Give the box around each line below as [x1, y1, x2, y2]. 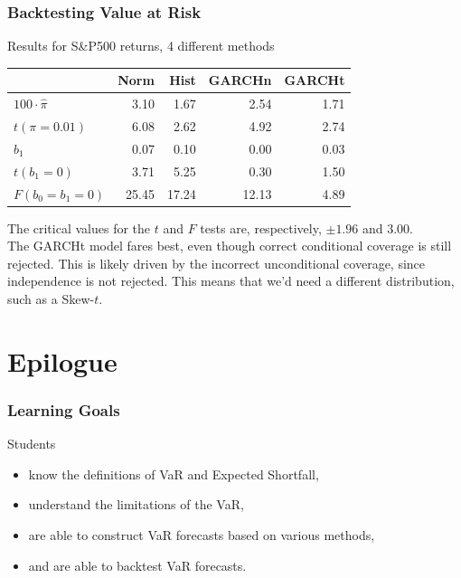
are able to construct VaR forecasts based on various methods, [28, 525, 375, 544]
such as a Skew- [7, 289, 95, 308]
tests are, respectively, [200, 218, 322, 237]
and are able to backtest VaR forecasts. [28, 555, 247, 574]
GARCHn [208, 71, 272, 90]
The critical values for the [7, 218, 151, 237]
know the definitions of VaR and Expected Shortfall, [28, 464, 319, 483]
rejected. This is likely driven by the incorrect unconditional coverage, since [7, 253, 426, 272]
